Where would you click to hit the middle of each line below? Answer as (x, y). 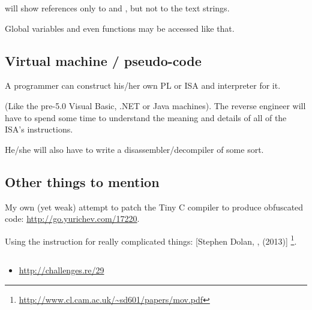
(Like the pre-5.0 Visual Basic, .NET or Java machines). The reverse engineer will (155, 105)
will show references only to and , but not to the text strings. (117, 8)
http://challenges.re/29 (61, 270)
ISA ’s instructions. (39, 129)
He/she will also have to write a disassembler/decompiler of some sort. (134, 149)
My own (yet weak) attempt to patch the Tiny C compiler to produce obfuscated (154, 207)
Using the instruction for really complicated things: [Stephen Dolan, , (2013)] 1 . (151, 240)
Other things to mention (82, 181)
